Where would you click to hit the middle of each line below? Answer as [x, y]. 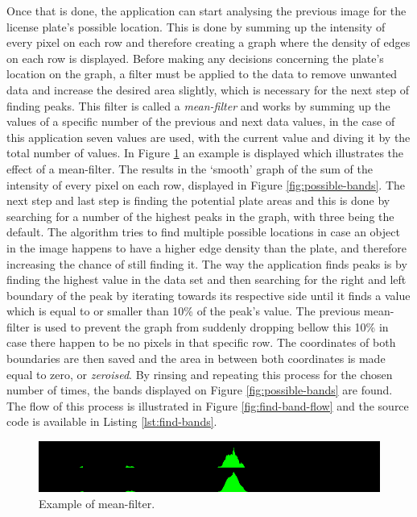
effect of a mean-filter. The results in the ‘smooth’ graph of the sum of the [190, 168]
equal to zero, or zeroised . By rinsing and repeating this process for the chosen [200, 374]
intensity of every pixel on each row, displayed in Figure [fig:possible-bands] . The [206, 184]
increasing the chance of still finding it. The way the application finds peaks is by [207, 263]
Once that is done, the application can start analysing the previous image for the [206, 10]
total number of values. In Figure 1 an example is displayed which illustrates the [205, 153]
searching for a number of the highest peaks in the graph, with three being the [200, 216]
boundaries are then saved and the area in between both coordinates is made [196, 359]
